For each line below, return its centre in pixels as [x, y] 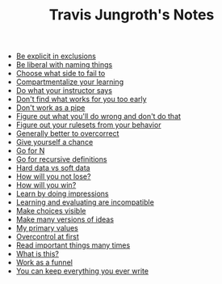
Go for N [30, 150]
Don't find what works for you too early [81, 100]
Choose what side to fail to [61, 74]
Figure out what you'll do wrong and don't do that [98, 117]
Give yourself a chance [54, 142]
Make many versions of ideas [65, 219]
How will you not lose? [53, 176]
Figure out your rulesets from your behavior [88, 125]
